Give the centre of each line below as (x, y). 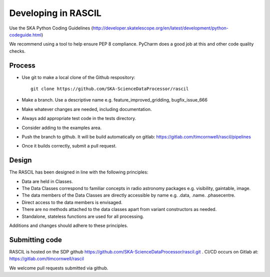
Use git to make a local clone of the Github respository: (78, 77)
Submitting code (36, 240)
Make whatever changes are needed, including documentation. (87, 109)
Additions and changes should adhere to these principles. (69, 225)
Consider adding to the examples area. (62, 127)
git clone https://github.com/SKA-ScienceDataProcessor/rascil (110, 89)
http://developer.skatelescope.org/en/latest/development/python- (160, 28)
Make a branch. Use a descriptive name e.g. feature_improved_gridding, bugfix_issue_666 (114, 100)
